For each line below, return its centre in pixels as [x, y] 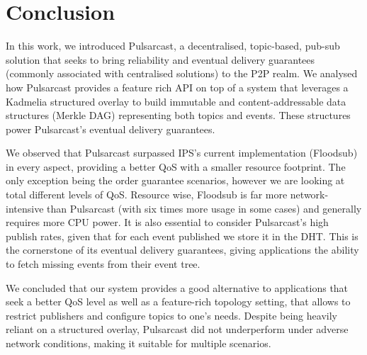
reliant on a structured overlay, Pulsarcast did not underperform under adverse [177, 329]
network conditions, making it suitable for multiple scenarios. [139, 343]
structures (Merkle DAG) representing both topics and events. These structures [178, 115]
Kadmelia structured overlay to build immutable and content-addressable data [176, 101]
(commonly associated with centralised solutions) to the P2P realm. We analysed [182, 73]
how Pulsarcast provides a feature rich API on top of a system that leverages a [177, 87]
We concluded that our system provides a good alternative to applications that [177, 287]
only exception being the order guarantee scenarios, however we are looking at [175, 180]
